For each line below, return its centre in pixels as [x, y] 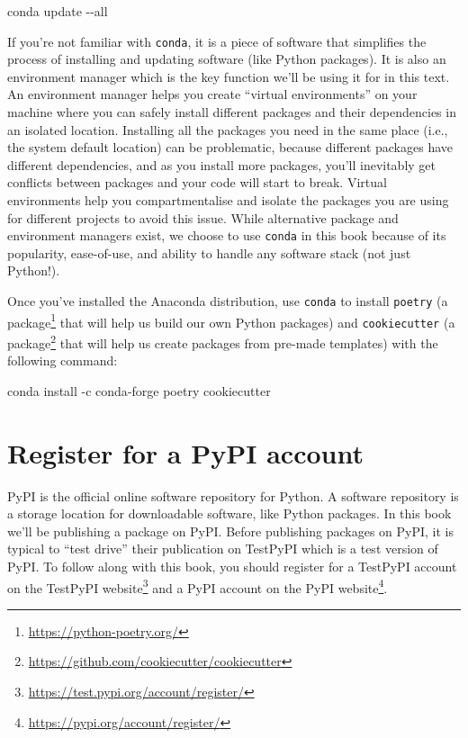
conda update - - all [58, 11]
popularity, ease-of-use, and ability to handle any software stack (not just [209, 252]
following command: [63, 360]
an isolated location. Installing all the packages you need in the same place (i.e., [228, 129]
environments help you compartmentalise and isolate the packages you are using [228, 200]
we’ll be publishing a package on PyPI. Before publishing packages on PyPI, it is [231, 531]
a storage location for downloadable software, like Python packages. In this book [229, 513]
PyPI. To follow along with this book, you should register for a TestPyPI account [232, 566]
